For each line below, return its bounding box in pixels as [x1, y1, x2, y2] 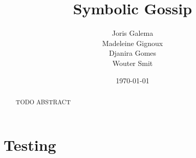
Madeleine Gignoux [102, 37, 163, 48]
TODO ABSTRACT [15, 97, 71, 106]
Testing [4, 134, 56, 155]
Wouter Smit [112, 57, 153, 68]
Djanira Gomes [108, 48, 157, 58]
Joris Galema [112, 28, 154, 38]
